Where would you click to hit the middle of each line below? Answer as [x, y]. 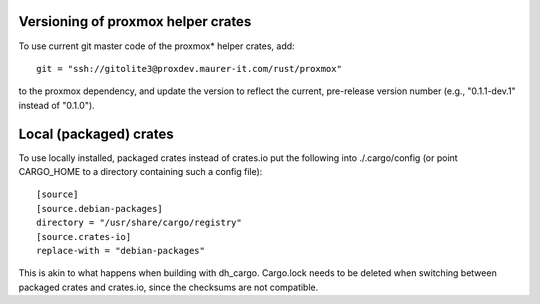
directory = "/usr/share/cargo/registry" [139, 223]
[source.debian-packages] [100, 208]
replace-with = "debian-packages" [120, 250]
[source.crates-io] [84, 236]
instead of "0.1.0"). [56, 105]
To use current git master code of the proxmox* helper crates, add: [156, 46]
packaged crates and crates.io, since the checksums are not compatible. [168, 287]
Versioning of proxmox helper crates [135, 21]
